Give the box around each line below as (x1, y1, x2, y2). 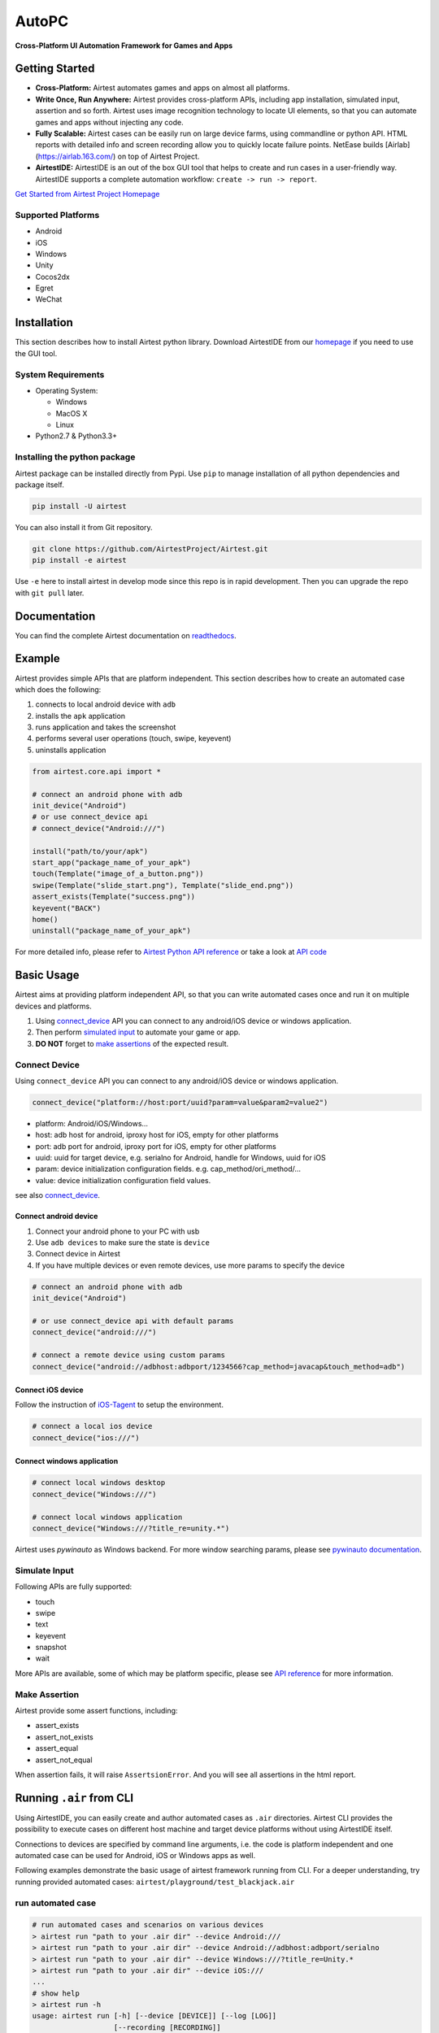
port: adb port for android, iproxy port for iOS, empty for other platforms (35, 1141, 276, 1151)
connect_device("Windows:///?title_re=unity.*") (32, 1524, 230, 1533)
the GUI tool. (15, 348, 58, 358)
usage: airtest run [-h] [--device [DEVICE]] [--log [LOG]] (32, 2011, 277, 2021)
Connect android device (15, 1212, 98, 1221)
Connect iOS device (15, 1385, 85, 1395)
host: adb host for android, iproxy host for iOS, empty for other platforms (35, 1130, 280, 1140)
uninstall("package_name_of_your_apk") (32, 926, 191, 935)
